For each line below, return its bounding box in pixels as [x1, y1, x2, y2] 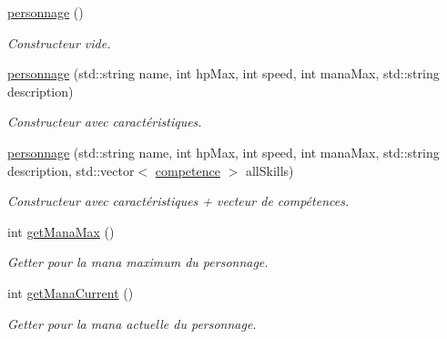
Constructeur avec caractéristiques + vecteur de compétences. [7, 191, 350, 211]
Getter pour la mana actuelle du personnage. [7, 313, 257, 333]
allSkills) [245, 160, 294, 180]
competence [155, 160, 220, 180]
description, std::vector [7, 160, 135, 180]
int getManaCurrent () [7, 282, 134, 302]
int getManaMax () [7, 221, 115, 241]
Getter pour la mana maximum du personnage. [7, 252, 269, 272]
